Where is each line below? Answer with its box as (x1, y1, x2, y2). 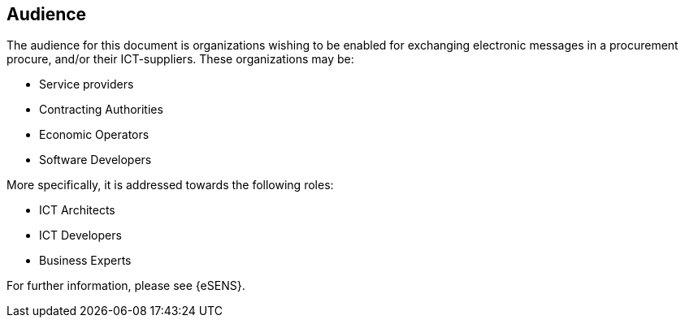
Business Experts (39, 253, 132, 268)
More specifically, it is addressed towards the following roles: (7, 178, 334, 192)
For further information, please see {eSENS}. (7, 279, 245, 293)
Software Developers (39, 153, 152, 167)
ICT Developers (39, 228, 122, 243)
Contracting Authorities (39, 102, 163, 117)
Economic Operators (39, 127, 150, 142)
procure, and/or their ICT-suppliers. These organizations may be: (7, 52, 354, 67)
